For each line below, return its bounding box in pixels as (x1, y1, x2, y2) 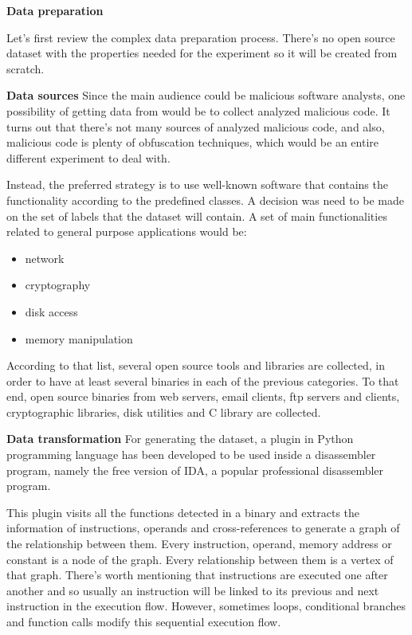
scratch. (6, 60, 45, 76)
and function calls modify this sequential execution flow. (6, 613, 281, 629)
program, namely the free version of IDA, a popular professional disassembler (6, 461, 384, 478)
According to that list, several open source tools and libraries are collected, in (6, 357, 386, 374)
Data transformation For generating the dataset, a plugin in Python (6, 430, 354, 447)
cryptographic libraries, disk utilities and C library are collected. (6, 403, 321, 420)
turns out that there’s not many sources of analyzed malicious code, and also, (6, 118, 385, 135)
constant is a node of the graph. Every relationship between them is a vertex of (6, 551, 394, 567)
